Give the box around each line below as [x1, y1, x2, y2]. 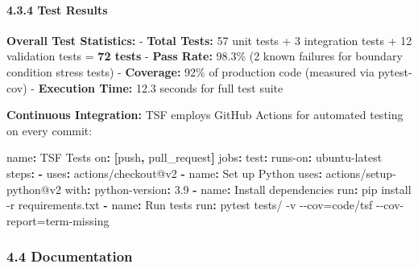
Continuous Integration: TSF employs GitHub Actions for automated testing [6, 106, 404, 123]
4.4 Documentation [6, 246, 133, 266]
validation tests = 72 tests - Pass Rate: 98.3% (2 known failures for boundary [6, 47, 403, 64]
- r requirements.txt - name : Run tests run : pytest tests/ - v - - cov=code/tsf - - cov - [6, 196, 404, 213]
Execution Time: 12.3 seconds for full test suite [38, 79, 283, 96]
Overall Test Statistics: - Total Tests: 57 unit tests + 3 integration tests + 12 [6, 31, 412, 48]
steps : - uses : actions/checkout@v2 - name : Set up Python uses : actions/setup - [6, 164, 396, 181]
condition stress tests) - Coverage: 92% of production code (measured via [6, 63, 375, 80]
